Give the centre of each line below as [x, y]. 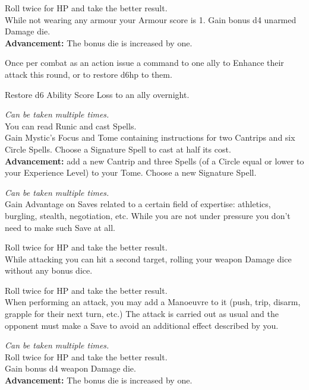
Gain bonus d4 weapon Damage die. [70, 368]
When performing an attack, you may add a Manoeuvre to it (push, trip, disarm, [153, 302]
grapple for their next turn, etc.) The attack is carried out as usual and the [142, 314]
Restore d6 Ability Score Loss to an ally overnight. [97, 94]
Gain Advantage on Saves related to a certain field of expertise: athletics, [138, 204]
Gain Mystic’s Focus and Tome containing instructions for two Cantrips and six [150, 137]
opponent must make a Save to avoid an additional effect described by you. [142, 325]
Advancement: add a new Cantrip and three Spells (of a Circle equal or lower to [154, 161]
